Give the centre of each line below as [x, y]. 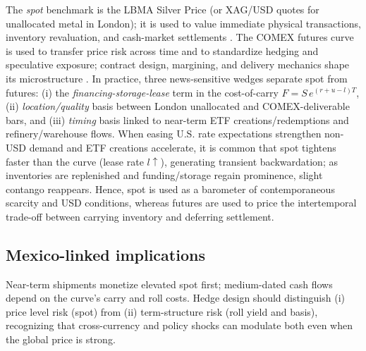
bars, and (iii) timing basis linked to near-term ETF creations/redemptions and [177, 119]
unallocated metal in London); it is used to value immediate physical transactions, [183, 23]
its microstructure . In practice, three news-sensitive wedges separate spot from [177, 78]
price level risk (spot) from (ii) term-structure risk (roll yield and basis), [162, 311]
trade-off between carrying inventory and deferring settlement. [140, 216]
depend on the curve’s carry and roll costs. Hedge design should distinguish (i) [175, 298]
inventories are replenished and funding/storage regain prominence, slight [164, 175]
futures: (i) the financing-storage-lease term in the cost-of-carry [142, 92]
